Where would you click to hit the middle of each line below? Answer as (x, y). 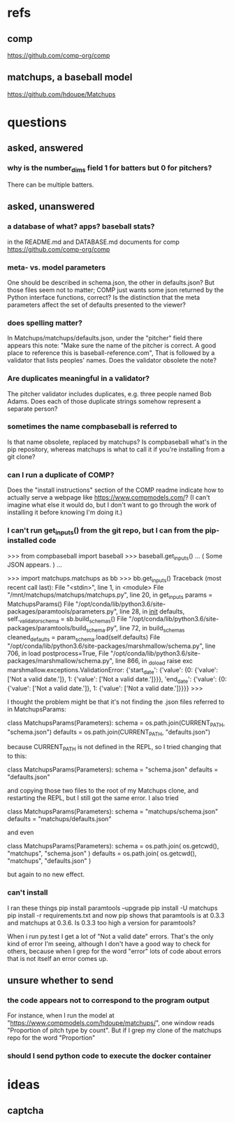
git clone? (21, 456)
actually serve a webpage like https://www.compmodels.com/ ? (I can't (109, 498)
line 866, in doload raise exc (154, 662)
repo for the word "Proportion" (51, 1038)
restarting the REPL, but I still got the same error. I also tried (93, 798)
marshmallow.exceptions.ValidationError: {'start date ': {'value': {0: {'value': (113, 671)
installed (22, 541)
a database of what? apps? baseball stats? (81, 226)
